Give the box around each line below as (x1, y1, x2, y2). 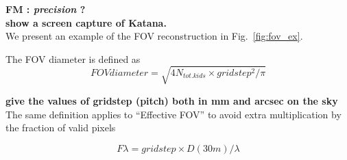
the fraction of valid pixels (5, 120, 116, 135)
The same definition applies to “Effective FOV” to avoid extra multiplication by (5, 107, 342, 121)
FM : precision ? (5, 2, 86, 16)
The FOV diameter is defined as (5, 51, 141, 66)
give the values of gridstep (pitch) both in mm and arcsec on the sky (5, 93, 338, 107)
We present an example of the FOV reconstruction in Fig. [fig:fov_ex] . (5, 29, 303, 43)
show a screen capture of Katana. (5, 15, 167, 29)
